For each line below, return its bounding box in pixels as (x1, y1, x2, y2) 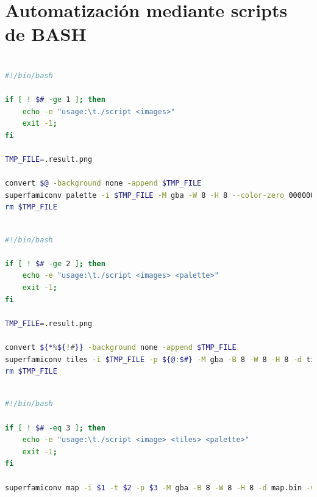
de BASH (5, 21, 87, 46)
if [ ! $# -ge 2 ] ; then (5, 259, 105, 268)
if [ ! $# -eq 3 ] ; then (5, 423, 105, 432)
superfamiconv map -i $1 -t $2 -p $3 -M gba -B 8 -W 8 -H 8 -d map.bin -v (5, 483, 315, 492)
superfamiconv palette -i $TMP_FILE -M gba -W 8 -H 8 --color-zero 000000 (5, 190, 315, 200)
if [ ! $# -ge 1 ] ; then (5, 95, 105, 104)
